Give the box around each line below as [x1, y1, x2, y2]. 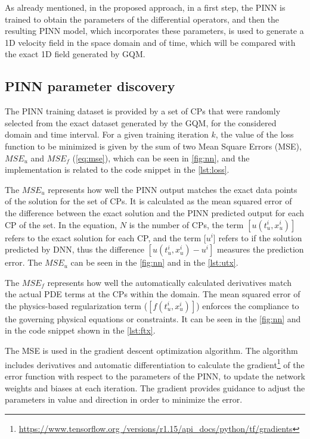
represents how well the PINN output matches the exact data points [48, 183, 297, 195]
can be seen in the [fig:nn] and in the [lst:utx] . [70, 256, 238, 269]
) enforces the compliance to [196, 299, 299, 312]
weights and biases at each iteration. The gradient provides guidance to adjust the [5, 381, 305, 394]
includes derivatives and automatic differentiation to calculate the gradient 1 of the [5, 356, 305, 370]
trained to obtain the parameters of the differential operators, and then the [5, 13, 280, 25]
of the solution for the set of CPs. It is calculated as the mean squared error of [5, 195, 292, 207]
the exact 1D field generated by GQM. [5, 48, 145, 60]
